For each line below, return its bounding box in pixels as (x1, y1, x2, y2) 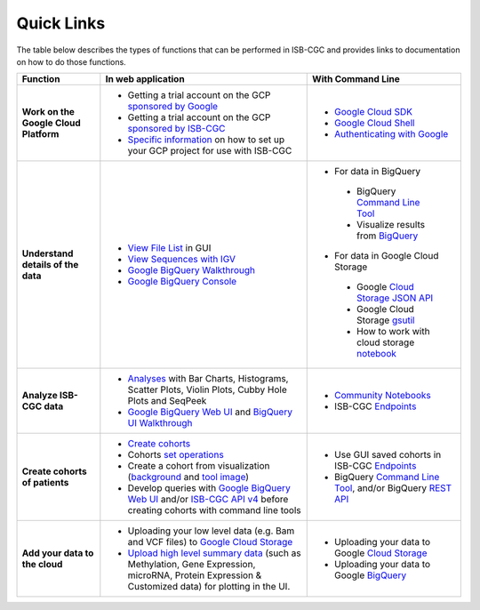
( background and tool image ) (127, 471, 249, 484)
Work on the (21, 106, 76, 118)
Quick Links (16, 13, 106, 33)
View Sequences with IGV (127, 253, 236, 266)
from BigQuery (356, 229, 419, 242)
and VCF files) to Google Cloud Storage (127, 536, 293, 549)
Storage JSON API (356, 292, 434, 304)
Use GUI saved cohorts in (334, 449, 442, 462)
